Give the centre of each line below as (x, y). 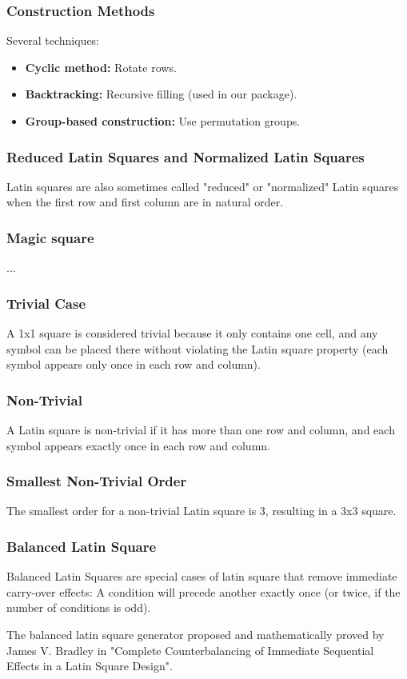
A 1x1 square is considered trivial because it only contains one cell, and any (192, 333)
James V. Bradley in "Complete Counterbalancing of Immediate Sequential (190, 650)
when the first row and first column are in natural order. (145, 202)
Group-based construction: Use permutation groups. (163, 121)
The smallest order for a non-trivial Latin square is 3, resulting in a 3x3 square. (202, 511)
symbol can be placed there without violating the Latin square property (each (198, 348)
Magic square (50, 237)
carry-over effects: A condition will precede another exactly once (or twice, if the (203, 591)
